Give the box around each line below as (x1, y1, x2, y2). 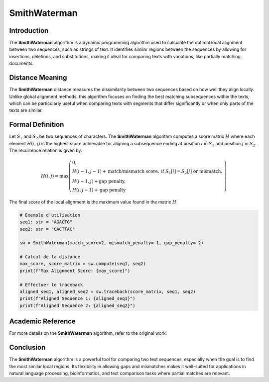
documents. (9, 60, 34, 67)
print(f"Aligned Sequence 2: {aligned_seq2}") (19, 302, 135, 308)
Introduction (9, 26, 49, 35)
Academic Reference (9, 317, 76, 326)
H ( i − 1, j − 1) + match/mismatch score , (72, 169, 159, 174)
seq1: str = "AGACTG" (19, 219, 73, 225)
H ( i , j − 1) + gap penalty (72, 187, 126, 192)
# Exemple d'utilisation (19, 212, 81, 218)
